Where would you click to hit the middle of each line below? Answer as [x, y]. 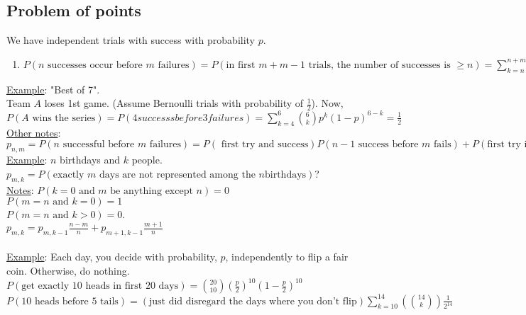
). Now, [327, 103]
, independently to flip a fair [287, 257]
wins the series [64, 118]
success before [388, 145]
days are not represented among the [177, 174]
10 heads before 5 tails [70, 301]
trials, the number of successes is [379, 65]
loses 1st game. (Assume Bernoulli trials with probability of [174, 103]
